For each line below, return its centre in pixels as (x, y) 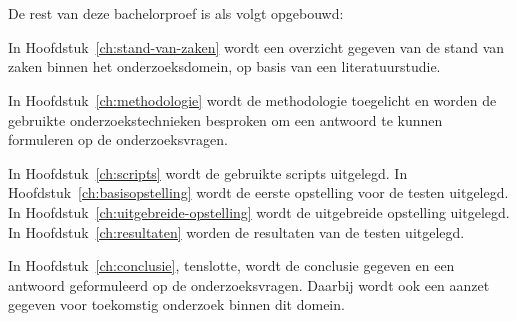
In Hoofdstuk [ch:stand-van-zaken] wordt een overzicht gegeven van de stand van (256, 46)
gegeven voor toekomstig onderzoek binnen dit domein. (176, 304)
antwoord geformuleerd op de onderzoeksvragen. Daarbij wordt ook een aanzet (249, 284)
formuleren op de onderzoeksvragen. (118, 139)
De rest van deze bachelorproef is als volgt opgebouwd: (176, 13)
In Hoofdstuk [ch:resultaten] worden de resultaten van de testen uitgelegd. (236, 231)
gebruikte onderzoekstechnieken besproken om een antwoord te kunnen (225, 119)
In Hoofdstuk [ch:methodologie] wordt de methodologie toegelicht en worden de (252, 99)
